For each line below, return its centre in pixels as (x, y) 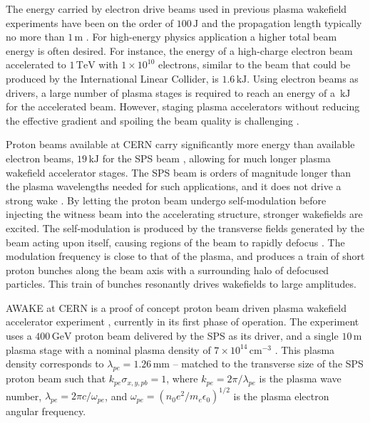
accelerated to (36, 64)
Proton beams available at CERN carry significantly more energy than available (180, 144)
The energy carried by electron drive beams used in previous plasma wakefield (176, 9)
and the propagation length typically (282, 22)
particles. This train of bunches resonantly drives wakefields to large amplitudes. (181, 284)
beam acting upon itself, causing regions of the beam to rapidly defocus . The (175, 242)
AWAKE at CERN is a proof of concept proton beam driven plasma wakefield (176, 307)
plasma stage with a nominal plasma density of (108, 349)
